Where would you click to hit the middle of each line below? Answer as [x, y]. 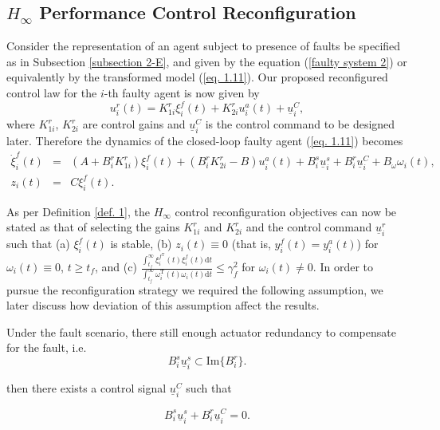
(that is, [251, 244]
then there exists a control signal [86, 388]
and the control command [309, 227]
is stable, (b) [141, 244]
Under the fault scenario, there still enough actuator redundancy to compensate [201, 331]
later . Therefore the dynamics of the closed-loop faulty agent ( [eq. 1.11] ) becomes [205, 141]
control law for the [52, 92]
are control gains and [134, 124]
